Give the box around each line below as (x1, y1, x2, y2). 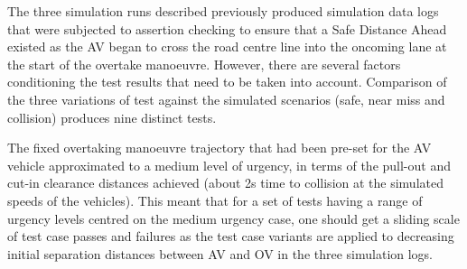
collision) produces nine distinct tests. (7, 107, 217, 126)
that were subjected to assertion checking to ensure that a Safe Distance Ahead (7, 19, 447, 38)
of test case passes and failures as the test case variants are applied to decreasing (7, 227, 454, 246)
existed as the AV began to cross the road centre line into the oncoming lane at (7, 37, 447, 56)
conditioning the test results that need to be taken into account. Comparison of (7, 72, 447, 91)
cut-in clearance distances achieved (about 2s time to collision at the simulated (7, 173, 444, 192)
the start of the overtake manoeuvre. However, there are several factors (7, 54, 401, 73)
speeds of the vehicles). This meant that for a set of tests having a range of (7, 190, 423, 209)
